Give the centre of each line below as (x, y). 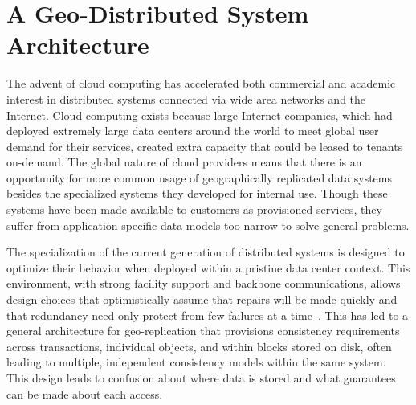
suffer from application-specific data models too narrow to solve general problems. (208, 225)
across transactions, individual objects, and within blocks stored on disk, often (199, 346)
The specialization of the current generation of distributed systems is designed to (206, 252)
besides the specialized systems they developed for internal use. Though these (197, 193)
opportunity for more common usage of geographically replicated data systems (200, 177)
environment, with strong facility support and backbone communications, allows (204, 283)
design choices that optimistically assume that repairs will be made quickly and (202, 299)
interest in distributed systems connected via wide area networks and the (186, 98)
